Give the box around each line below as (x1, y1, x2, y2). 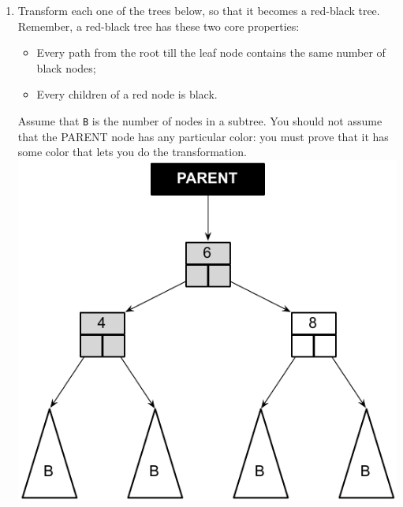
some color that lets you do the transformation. (17, 144, 247, 160)
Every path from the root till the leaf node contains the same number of (36, 44, 386, 61)
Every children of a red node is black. (36, 86, 218, 103)
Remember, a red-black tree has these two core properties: (17, 17, 300, 34)
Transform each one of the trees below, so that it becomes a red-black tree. (17, 2, 380, 18)
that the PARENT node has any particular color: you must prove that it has (17, 128, 389, 144)
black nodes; (36, 59, 96, 76)
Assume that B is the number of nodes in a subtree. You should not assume (17, 112, 382, 129)
